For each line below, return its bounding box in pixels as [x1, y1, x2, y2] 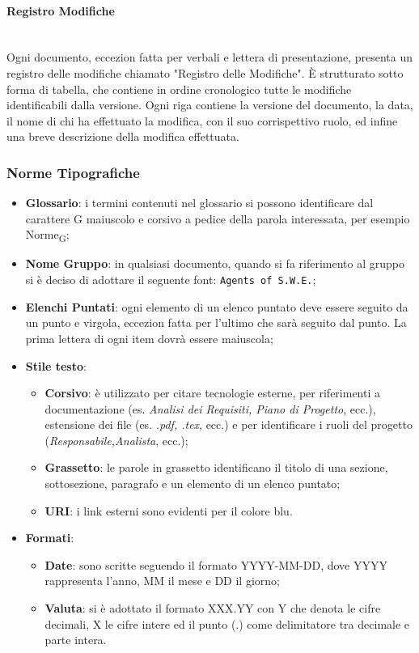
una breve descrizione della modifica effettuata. [6, 128, 239, 145]
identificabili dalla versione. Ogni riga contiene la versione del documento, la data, [6, 96, 413, 113]
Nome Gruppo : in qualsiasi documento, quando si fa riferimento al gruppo [25, 255, 404, 272]
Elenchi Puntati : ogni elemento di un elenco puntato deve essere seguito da [25, 298, 408, 315]
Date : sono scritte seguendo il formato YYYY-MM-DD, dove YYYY [44, 556, 387, 573]
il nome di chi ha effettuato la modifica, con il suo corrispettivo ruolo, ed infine [6, 112, 398, 129]
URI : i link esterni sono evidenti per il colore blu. [44, 502, 293, 519]
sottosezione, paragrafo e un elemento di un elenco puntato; [44, 475, 341, 492]
